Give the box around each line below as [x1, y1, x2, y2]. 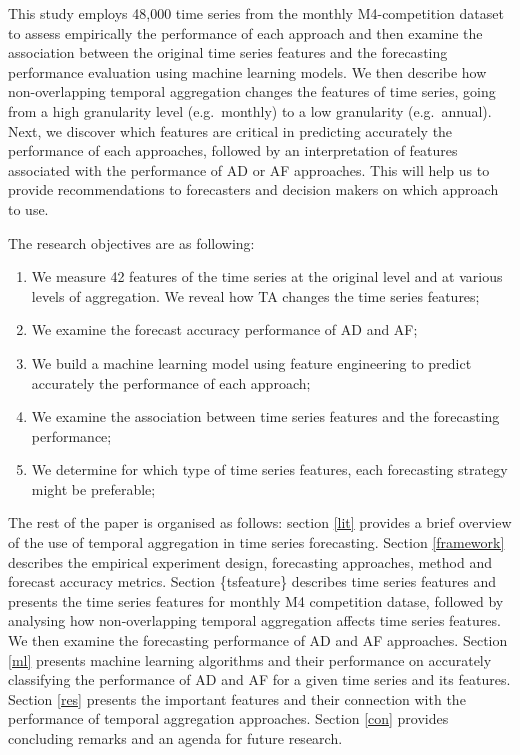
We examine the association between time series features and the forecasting [31, 406, 500, 427]
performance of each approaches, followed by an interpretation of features [8, 140, 458, 161]
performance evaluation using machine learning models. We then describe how [8, 61, 487, 82]
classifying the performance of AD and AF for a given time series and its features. [8, 669, 511, 690]
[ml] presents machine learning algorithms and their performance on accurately [8, 649, 492, 670]
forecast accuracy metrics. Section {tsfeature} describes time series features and [8, 571, 497, 592]
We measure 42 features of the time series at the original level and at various [31, 266, 503, 287]
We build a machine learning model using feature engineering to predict [31, 352, 472, 373]
